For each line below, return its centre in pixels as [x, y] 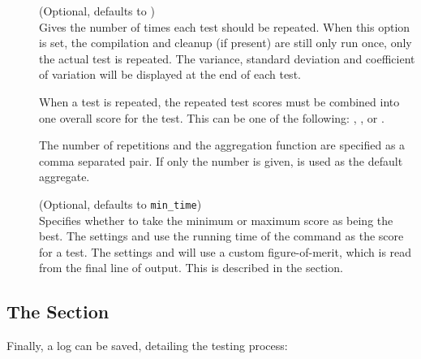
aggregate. [64, 177]
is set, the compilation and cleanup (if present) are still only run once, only [226, 43]
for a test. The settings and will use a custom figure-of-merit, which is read [226, 251]
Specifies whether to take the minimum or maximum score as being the [216, 220]
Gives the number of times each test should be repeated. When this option [225, 26]
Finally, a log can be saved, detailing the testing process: [147, 346]
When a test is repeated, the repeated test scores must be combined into [219, 101]
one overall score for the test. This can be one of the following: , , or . [212, 117]
